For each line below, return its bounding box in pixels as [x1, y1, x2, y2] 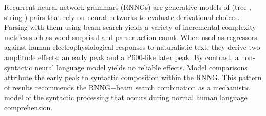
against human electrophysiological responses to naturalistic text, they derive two [4, 42, 260, 52]
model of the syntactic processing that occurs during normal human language [4, 92, 248, 103]
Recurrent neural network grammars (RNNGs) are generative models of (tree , [4, 2, 251, 12]
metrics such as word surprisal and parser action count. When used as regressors [4, 31, 257, 42]
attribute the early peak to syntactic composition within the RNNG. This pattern [4, 72, 262, 83]
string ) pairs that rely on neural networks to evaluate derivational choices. [4, 11, 240, 22]
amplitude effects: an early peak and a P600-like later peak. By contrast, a [4, 51, 239, 62]
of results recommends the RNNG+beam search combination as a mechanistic [4, 82, 250, 92]
